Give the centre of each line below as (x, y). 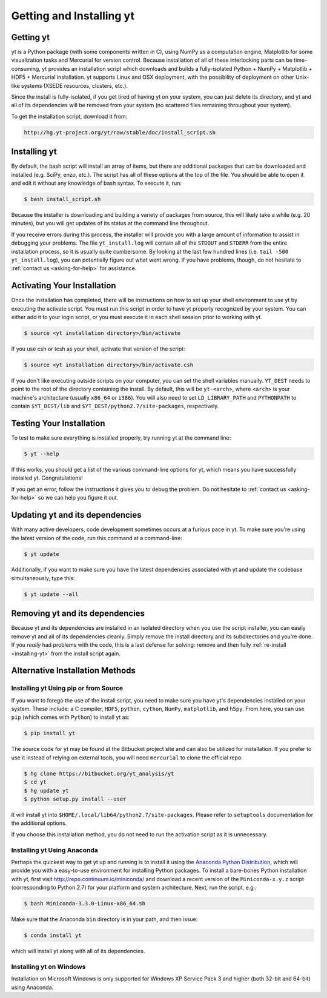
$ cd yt (35, 782)
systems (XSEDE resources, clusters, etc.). (75, 85)
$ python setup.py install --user (75, 799)
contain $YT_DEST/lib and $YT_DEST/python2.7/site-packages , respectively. (115, 406)
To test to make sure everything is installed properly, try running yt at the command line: (121, 438)
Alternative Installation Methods (74, 671)
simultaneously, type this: (43, 578)
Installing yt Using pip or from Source (67, 689)
